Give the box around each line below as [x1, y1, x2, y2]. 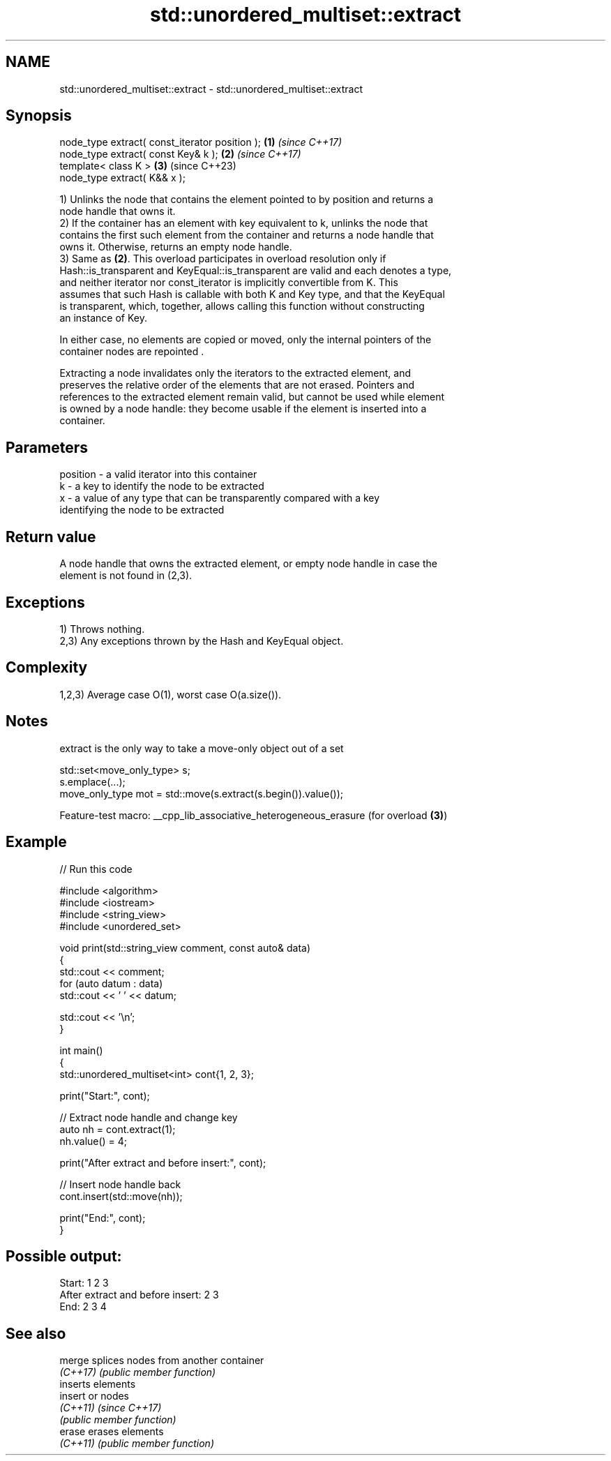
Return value [6, 527, 96, 546]
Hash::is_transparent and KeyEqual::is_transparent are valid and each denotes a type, [59, 264, 452, 277]
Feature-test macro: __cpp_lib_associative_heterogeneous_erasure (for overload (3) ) [59, 809, 448, 821]
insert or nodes [59, 1390, 130, 1402]
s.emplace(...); [59, 775, 126, 788]
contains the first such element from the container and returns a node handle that [59, 229, 434, 241]
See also [6, 1324, 66, 1342]
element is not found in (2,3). [59, 569, 193, 582]
